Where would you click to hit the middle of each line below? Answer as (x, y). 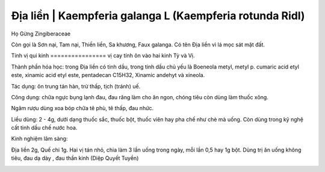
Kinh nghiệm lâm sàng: (39, 139)
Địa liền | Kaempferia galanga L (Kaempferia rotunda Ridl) (158, 16)
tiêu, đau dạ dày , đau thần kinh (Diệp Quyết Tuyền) (75, 158)
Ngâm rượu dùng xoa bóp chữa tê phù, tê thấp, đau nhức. (82, 108)
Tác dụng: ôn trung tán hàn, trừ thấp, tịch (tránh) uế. (76, 86)
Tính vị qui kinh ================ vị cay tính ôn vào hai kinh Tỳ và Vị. (103, 56)
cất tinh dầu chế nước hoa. (44, 128)
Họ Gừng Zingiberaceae (41, 34)
